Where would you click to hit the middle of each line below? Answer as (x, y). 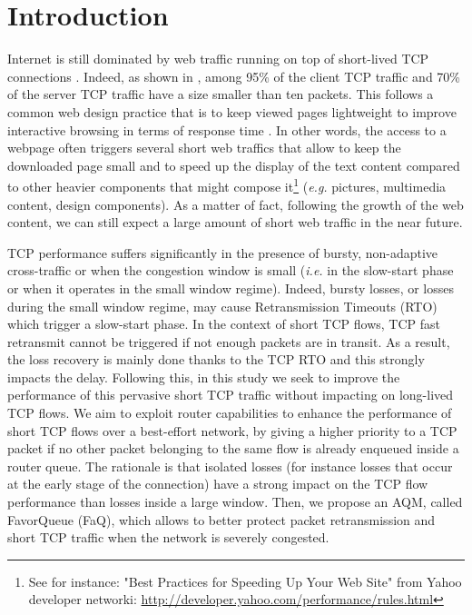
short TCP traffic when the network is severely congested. (168, 537)
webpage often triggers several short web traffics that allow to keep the (204, 148)
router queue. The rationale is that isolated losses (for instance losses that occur (230, 466)
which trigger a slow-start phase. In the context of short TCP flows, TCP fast (224, 324)
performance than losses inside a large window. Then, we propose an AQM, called (235, 502)
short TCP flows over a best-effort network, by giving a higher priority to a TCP (232, 430)
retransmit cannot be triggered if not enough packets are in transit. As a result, (229, 341)
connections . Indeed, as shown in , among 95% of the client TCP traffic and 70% (234, 76)
